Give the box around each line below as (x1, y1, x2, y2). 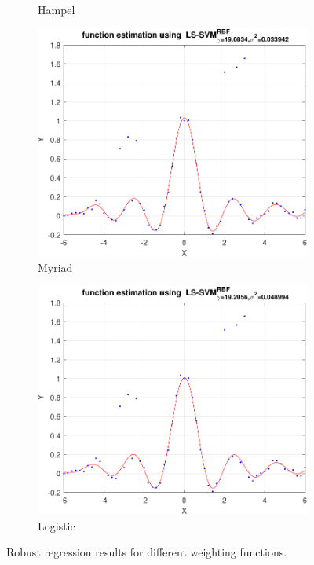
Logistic (38, 517, 75, 534)
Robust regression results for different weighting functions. (6, 544, 287, 560)
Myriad (38, 259, 73, 276)
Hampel (38, 2, 75, 17)
